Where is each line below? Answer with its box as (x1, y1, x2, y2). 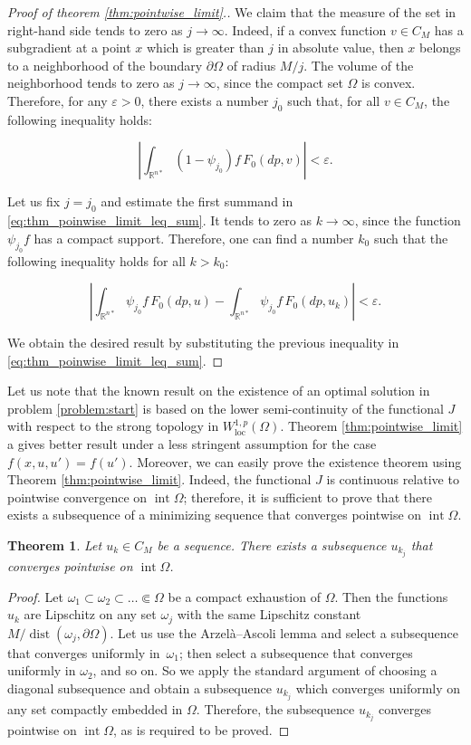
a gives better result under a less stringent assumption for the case (7, 435, 377, 454)
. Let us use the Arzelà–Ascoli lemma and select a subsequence (110, 623, 458, 642)
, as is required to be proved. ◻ (113, 721, 290, 740)
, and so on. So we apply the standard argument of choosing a (92, 661, 437, 680)
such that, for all (287, 91, 380, 110)
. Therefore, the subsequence (196, 700, 355, 719)
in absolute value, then (277, 38, 404, 57)
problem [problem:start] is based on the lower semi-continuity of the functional (7, 398, 444, 417)
